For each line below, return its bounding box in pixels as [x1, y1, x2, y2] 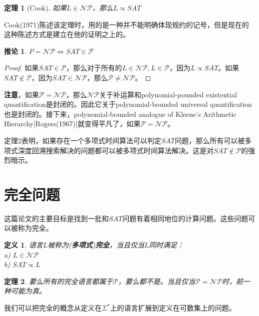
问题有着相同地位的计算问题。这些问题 [122, 213, 249, 223]
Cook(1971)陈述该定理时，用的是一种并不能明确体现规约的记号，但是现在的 [4, 19, 249, 29]
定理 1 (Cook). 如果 [4, 2, 67, 12]
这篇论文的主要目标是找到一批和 [4, 213, 109, 223]
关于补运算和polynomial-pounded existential [99, 89, 237, 99]
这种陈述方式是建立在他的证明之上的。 [4, 29, 130, 39]
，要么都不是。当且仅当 [118, 276, 195, 286]
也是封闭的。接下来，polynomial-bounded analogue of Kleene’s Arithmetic [4, 108, 237, 119]
